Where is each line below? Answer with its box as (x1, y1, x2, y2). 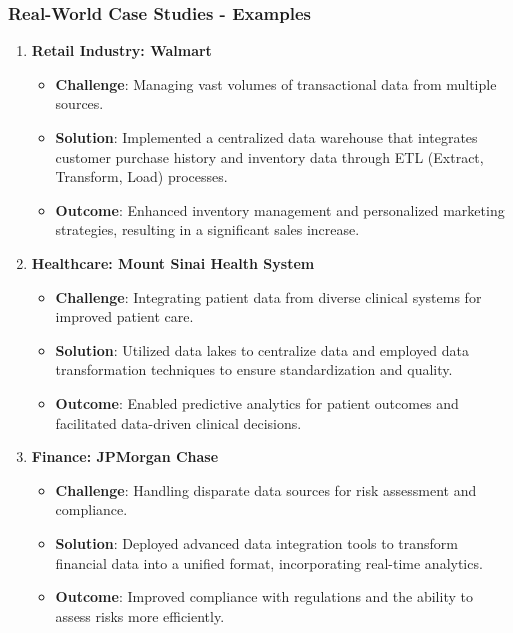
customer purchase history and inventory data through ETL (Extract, (55, 146, 484, 167)
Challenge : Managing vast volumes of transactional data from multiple (55, 73, 497, 94)
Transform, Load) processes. (55, 166, 228, 187)
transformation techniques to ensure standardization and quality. (55, 359, 453, 380)
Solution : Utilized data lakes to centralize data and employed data (55, 339, 469, 360)
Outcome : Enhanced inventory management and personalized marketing (55, 199, 505, 220)
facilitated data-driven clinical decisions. (55, 412, 302, 433)
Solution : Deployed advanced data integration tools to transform (55, 532, 458, 553)
